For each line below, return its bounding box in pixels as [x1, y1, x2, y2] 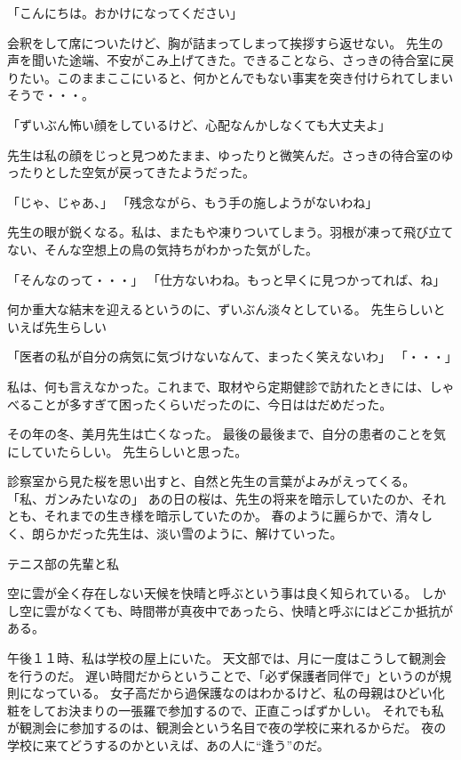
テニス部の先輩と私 [7, 554, 119, 572]
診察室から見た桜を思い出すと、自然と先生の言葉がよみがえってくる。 [7, 472, 416, 490]
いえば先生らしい [7, 317, 107, 336]
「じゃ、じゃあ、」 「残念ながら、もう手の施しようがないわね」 [7, 192, 378, 211]
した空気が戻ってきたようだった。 [56, 163, 255, 182]
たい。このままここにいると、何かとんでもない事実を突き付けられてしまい [19, 68, 454, 86]
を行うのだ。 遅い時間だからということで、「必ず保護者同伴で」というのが [7, 666, 440, 684]
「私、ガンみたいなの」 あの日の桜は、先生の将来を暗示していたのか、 [7, 489, 421, 507]
